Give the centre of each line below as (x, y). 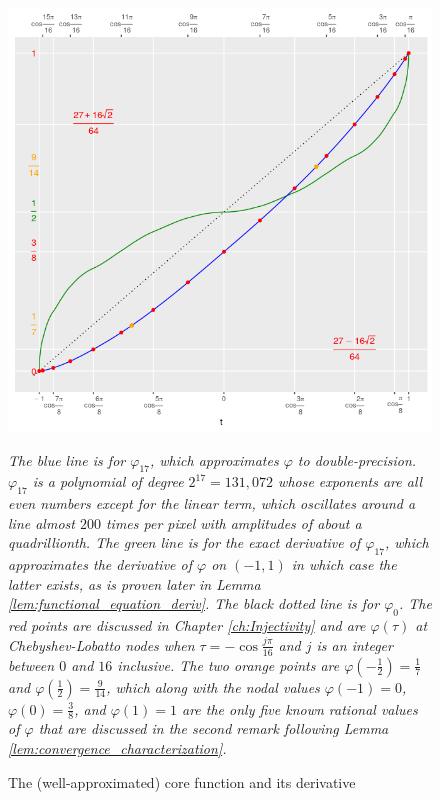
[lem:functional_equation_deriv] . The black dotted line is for (194, 603)
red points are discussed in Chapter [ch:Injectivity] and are (187, 625)
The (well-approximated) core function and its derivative (182, 781)
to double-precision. (357, 459)
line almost (41, 522)
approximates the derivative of (100, 564)
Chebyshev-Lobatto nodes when (101, 644)
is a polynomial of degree (108, 481)
